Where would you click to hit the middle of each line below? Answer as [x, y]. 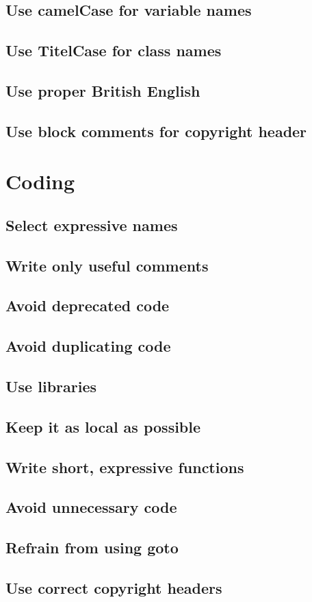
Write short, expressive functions [125, 467]
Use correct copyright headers [114, 587]
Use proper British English [103, 90]
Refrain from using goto [92, 547]
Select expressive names [92, 225]
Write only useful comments [107, 265]
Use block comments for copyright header [156, 131]
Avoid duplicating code [88, 346]
